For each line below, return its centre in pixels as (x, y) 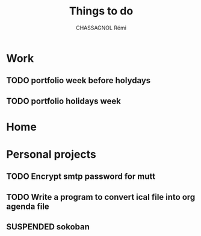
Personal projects (51, 154)
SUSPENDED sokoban (48, 227)
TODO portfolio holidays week (64, 101)
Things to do (101, 11)
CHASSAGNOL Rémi (101, 28)
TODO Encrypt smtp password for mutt (81, 177)
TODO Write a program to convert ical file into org (101, 197)
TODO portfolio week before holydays (79, 80)
